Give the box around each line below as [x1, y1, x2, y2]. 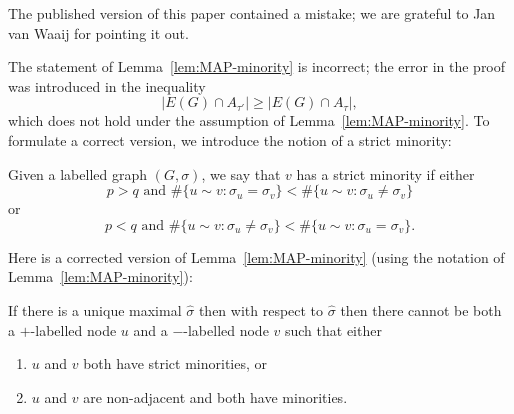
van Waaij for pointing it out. [8, 22, 189, 43]
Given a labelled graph [8, 163, 147, 184]
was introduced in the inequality [8, 75, 206, 96]
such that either [284, 319, 382, 340]
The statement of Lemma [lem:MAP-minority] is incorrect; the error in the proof [8, 56, 506, 77]
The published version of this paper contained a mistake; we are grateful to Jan [8, 3, 496, 23]
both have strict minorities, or [83, 353, 268, 374]
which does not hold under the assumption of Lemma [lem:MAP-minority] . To [8, 110, 490, 131]
